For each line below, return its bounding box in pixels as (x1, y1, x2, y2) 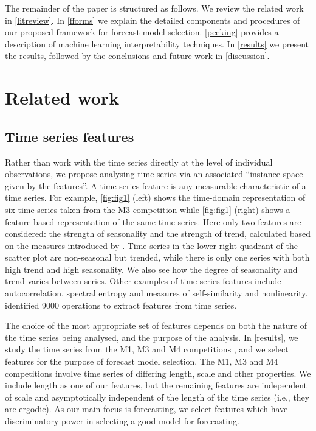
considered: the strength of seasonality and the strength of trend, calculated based (5, 227, 311, 240)
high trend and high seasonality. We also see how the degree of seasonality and (5, 262, 298, 275)
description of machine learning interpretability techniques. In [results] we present (5, 37, 309, 50)
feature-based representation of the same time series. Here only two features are (5, 215, 301, 228)
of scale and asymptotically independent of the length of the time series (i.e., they (5, 390, 310, 403)
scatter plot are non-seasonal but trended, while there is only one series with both (5, 251, 310, 264)
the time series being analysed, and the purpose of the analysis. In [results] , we (5, 331, 298, 343)
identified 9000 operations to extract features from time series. (5, 298, 237, 311)
